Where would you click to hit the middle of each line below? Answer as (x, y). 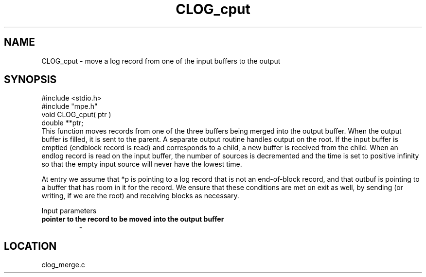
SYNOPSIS (30, 80)
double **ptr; (62, 123)
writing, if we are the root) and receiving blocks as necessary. (140, 196)
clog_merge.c (63, 265)
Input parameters (69, 211)
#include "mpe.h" (70, 106)
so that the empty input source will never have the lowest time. (142, 164)
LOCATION (30, 246)
